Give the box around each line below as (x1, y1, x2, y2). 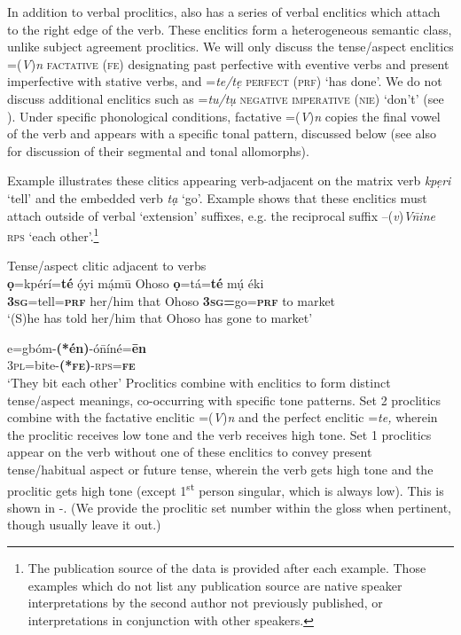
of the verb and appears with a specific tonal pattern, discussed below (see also (7, 124, 437, 143)
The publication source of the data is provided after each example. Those (27, 558, 426, 576)
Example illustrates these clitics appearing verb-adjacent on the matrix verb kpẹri (7, 171, 451, 190)
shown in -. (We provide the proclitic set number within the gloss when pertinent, (7, 498, 451, 516)
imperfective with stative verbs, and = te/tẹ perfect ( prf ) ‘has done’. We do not (7, 72, 442, 90)
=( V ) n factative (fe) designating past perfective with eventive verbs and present (7, 54, 449, 73)
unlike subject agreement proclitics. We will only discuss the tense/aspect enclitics (7, 37, 454, 56)
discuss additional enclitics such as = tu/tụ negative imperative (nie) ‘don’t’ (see (7, 89, 444, 107)
